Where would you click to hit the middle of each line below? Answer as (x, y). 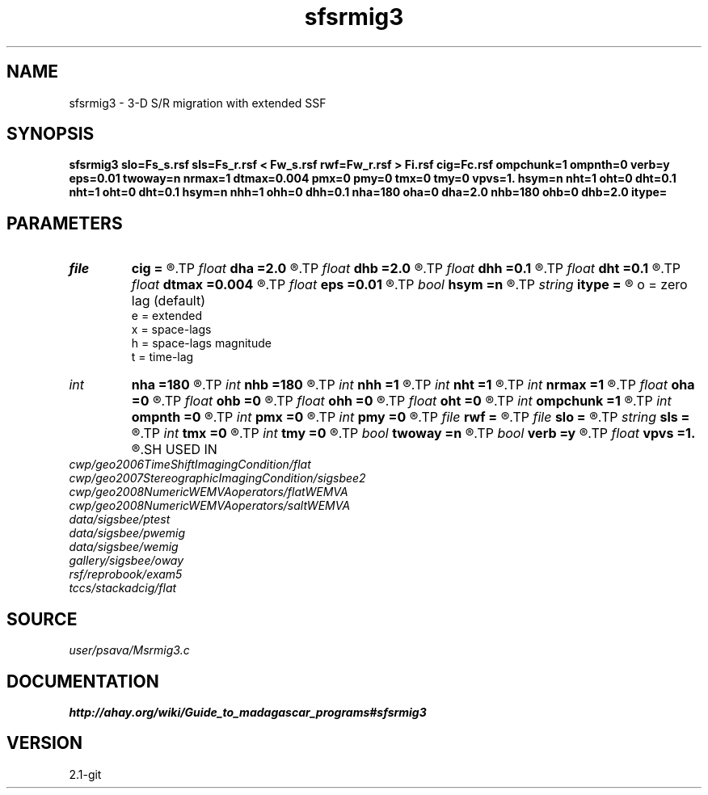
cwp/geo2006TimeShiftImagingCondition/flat (190, 465)
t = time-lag (162, 357)
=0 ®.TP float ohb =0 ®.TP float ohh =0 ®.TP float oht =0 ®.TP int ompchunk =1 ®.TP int (401, 401)
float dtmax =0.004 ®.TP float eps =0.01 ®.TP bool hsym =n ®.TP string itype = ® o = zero (409, 285)
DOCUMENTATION (83, 681)
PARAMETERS (65, 223)
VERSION (45, 743)
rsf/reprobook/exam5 (126, 574)
